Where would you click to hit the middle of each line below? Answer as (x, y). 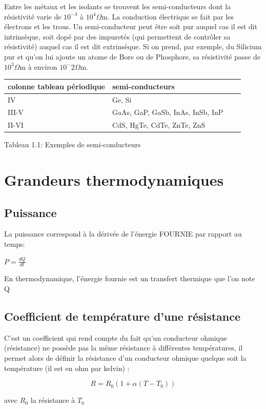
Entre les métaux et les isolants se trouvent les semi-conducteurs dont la (118, 6)
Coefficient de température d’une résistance (122, 316)
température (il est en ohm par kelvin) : (67, 368)
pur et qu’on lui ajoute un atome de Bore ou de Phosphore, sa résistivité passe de (132, 56)
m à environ (38, 66)
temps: (15, 244)
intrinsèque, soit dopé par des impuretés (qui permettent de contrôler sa (117, 36)
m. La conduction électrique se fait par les (168, 16)
